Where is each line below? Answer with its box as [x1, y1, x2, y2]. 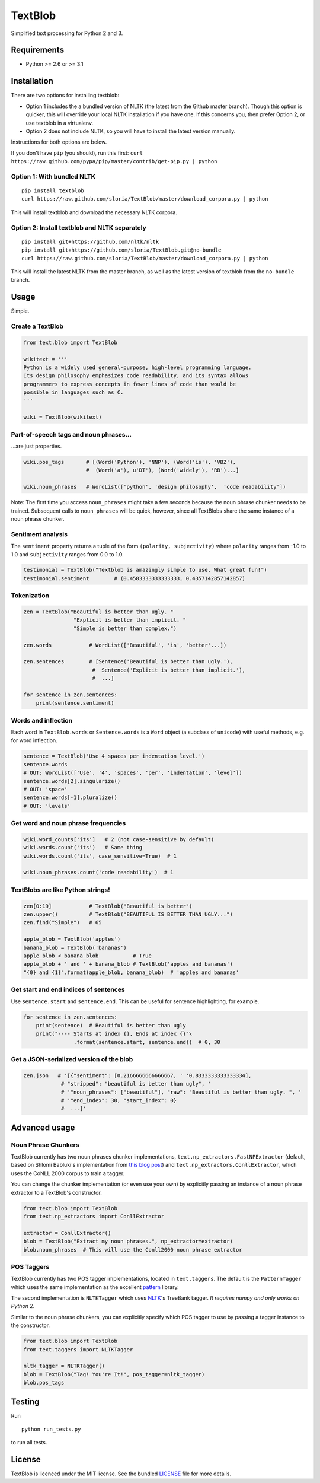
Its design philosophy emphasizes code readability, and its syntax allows [23, 373, 249, 379]
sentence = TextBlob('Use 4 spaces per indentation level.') [23, 753, 205, 759]
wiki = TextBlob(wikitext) [23, 414, 102, 421]
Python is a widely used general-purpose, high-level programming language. [23, 364, 252, 371]
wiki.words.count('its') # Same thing [23, 844, 142, 851]
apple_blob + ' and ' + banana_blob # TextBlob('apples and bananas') [23, 961, 233, 968]
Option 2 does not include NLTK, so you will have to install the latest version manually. [25, 128, 236, 135]
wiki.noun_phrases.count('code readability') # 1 [23, 869, 174, 876]
